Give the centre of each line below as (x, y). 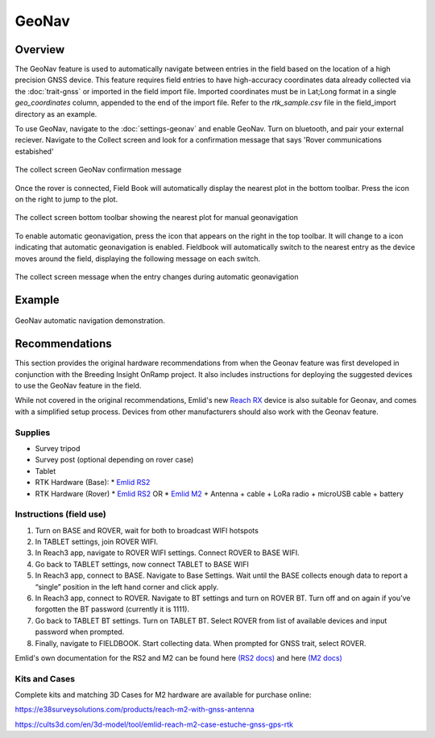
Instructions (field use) (60, 514)
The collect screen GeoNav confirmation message (98, 170)
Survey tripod (58, 448)
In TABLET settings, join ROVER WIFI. (97, 542)
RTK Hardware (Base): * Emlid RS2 (93, 483)
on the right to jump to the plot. (66, 199)
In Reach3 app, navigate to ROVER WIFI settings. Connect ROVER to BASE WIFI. (167, 553)
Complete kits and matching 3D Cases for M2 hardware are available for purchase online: (163, 695)
